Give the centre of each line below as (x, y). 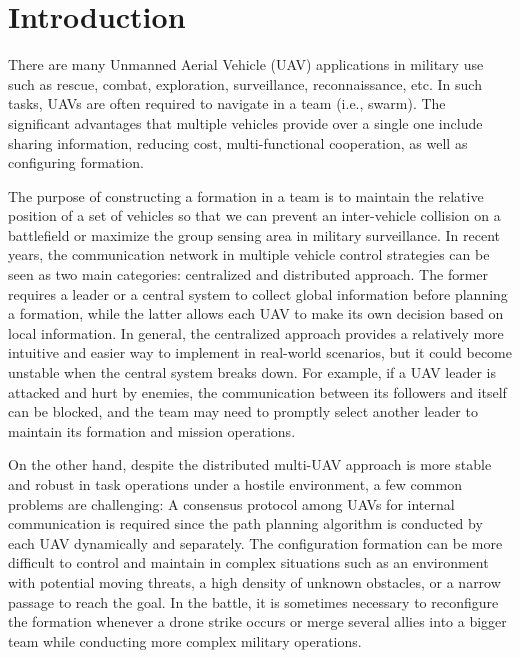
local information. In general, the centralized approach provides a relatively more (256, 332)
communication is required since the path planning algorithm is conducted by (245, 523)
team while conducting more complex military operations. (185, 640)
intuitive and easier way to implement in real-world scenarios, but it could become (260, 352)
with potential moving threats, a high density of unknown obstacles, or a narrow (254, 581)
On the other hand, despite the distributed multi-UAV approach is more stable (250, 464)
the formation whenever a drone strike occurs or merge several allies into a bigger (257, 621)
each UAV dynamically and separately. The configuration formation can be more (255, 542)
